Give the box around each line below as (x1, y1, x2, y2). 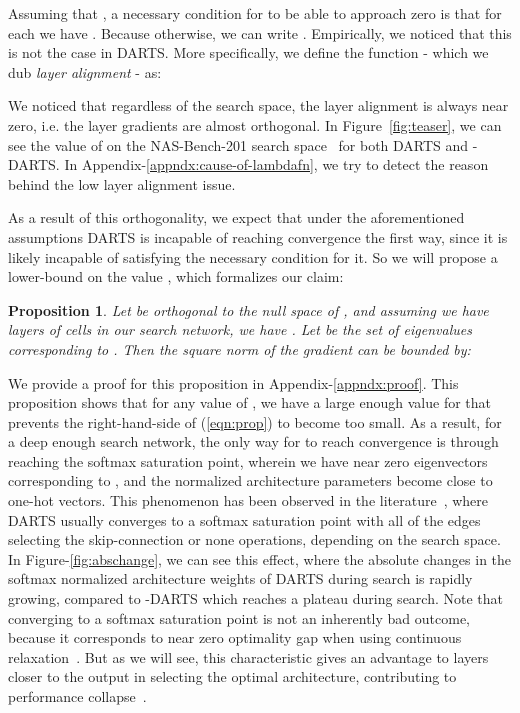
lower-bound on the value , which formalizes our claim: (8, 266, 344, 287)
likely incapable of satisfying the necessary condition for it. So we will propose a (8, 246, 498, 267)
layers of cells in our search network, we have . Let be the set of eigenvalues (8, 319, 472, 340)
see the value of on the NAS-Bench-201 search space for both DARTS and (8, 134, 469, 155)
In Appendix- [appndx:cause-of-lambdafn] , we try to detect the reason (64, 154, 489, 175)
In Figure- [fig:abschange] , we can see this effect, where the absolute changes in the (8, 548, 512, 569)
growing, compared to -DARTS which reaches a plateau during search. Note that (8, 588, 503, 609)
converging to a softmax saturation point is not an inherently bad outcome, (8, 607, 470, 628)
